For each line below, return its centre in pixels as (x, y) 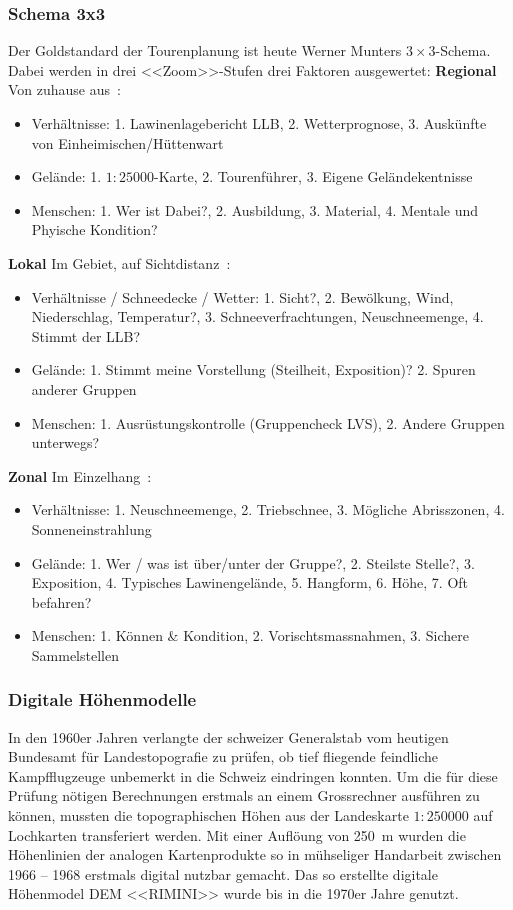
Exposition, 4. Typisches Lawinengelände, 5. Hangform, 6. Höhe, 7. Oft (250, 582)
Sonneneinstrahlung (91, 528)
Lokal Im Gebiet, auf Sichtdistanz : (119, 262)
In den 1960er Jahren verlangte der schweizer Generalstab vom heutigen (228, 736)
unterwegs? (65, 442)
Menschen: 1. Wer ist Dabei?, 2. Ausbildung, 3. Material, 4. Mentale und (255, 209)
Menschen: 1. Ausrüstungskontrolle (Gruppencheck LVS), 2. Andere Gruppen (268, 422)
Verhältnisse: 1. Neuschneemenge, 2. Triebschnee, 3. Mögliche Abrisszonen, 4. (268, 509)
